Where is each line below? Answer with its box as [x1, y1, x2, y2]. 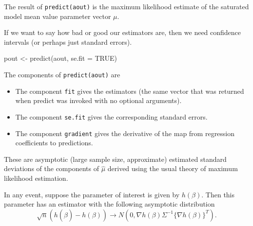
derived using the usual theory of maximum [107, 163, 238, 174]
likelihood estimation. [4, 173, 68, 183]
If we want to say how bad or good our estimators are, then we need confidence [4, 27, 241, 37]
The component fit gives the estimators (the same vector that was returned [15, 86, 244, 96]
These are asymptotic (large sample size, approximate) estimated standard [4, 154, 227, 164]
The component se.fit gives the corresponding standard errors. [15, 111, 208, 122]
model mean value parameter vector [4, 11, 111, 21]
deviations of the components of [4, 163, 99, 174]
